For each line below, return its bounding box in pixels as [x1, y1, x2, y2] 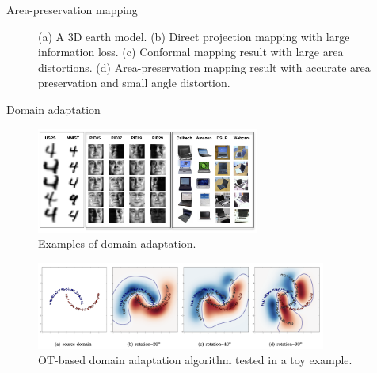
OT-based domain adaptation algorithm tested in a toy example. [38, 352, 352, 368]
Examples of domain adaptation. [38, 235, 196, 252]
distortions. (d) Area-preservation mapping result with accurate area [38, 59, 371, 75]
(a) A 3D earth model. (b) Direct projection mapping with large [38, 28, 350, 44]
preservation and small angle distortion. [38, 74, 230, 91]
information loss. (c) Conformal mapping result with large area [38, 44, 344, 60]
